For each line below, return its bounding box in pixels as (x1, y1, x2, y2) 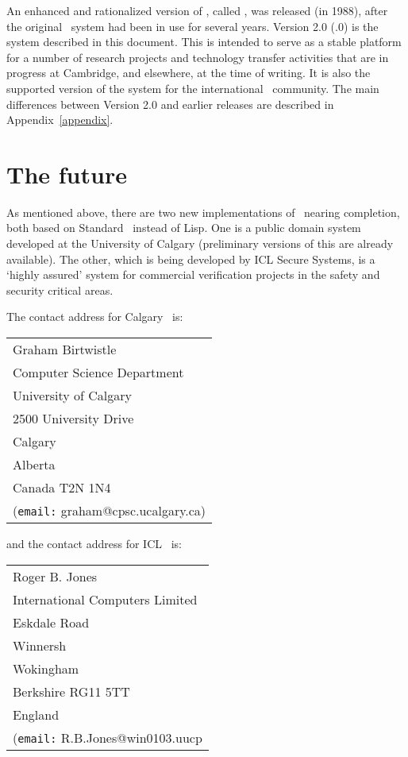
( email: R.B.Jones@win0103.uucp (13, 728, 202, 747)
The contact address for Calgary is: (6, 308, 183, 325)
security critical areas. (6, 281, 114, 298)
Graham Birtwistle (13, 340, 117, 359)
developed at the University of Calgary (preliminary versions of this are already (6, 235, 394, 252)
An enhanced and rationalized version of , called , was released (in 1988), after (6, 2, 388, 18)
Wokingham (13, 659, 79, 678)
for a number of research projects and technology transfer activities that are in (6, 48, 389, 65)
